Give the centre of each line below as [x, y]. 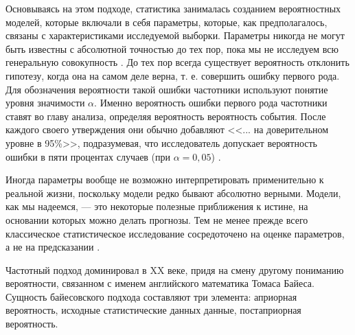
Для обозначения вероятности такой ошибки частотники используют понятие [167, 89]
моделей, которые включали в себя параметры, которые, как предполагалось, [167, 22]
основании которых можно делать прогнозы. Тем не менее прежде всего [157, 219]
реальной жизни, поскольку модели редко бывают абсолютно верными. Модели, [173, 193]
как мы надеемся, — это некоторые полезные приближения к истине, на [157, 206]
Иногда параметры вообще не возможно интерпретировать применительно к [165, 180]
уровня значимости [45, 103]
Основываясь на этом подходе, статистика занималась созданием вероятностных [173, 8]
